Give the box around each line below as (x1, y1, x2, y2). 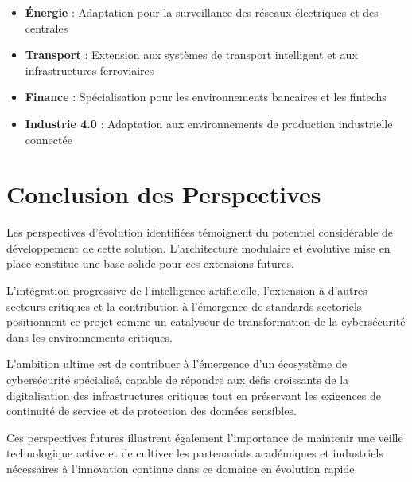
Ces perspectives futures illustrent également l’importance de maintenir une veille (6, 429, 403, 445)
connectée (25, 131, 72, 147)
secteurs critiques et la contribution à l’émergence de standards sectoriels (6, 297, 362, 314)
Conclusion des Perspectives (6, 178, 321, 210)
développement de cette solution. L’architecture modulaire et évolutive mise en (6, 239, 391, 256)
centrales (25, 19, 68, 36)
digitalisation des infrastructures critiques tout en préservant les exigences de (6, 386, 382, 403)
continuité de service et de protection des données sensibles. (6, 402, 297, 419)
